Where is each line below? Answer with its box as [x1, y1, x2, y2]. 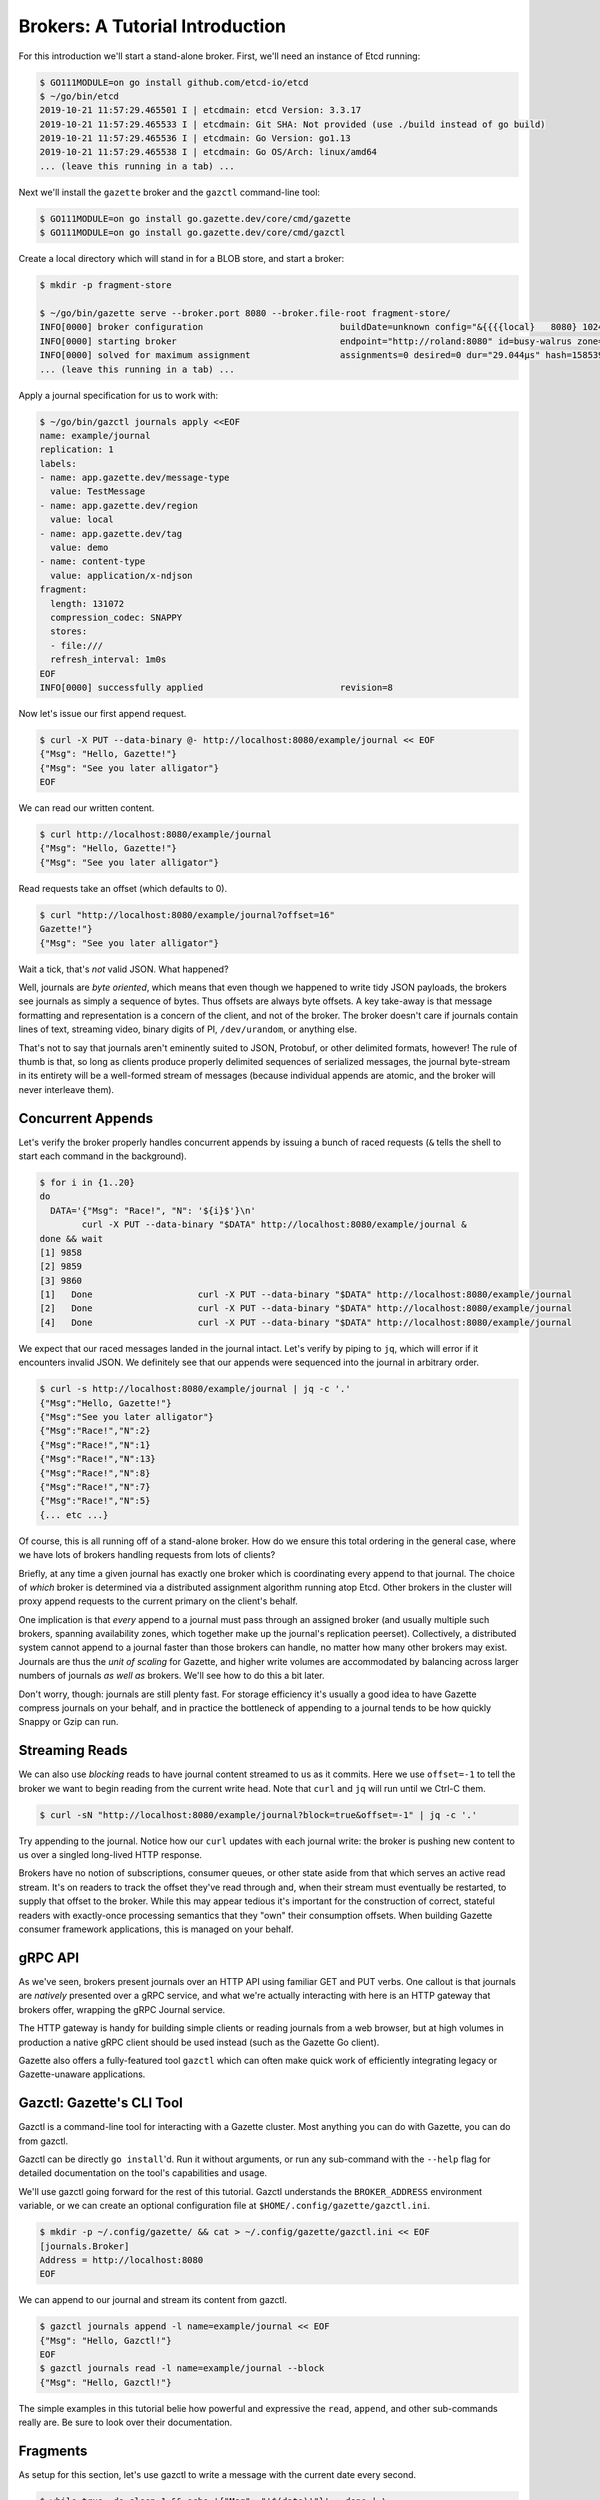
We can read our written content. [18, 802, 155, 814]
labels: [39, 458, 77, 469]
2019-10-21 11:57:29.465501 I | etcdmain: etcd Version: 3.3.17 [39, 105, 362, 116]
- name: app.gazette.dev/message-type [39, 472, 230, 484]
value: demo [50, 542, 109, 554]
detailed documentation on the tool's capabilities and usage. [18, 2167, 268, 2179]
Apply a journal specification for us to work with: [18, 389, 219, 401]
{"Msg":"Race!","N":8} [39, 1467, 151, 1479]
